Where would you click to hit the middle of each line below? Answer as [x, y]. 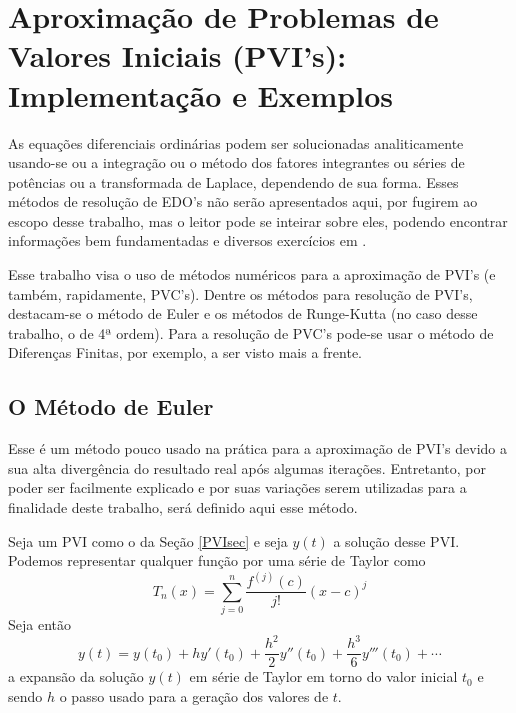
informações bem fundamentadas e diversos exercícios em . [187, 240]
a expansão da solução [76, 676]
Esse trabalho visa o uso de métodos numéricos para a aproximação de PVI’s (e [252, 274]
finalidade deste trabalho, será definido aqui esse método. [183, 507]
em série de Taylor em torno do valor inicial [323, 676]
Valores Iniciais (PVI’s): [177, 55]
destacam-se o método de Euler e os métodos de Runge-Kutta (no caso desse [243, 313]
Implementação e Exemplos [201, 94]
